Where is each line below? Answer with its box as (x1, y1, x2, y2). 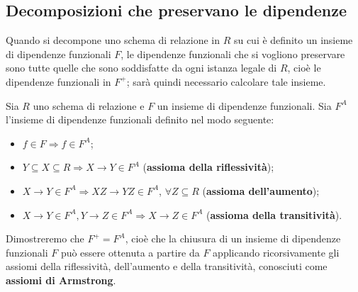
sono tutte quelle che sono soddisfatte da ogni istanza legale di (6, 60, 277, 75)
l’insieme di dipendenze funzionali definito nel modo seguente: (6, 112, 274, 127)
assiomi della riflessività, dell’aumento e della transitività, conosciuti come (6, 259, 328, 274)
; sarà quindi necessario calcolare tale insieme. (126, 74, 326, 89)
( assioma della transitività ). (206, 207, 342, 222)
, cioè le (287, 60, 321, 75)
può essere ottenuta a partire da (60, 245, 200, 259)
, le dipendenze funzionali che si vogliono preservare (121, 46, 345, 61)
